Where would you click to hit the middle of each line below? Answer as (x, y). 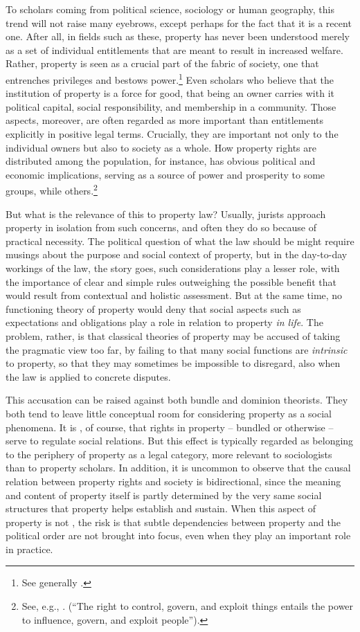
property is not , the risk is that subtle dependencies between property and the (173, 522)
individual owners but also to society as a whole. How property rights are (161, 147)
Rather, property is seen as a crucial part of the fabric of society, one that (162, 63)
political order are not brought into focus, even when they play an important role (178, 535)
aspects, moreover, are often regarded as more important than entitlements (165, 120)
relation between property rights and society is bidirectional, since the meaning (173, 481)
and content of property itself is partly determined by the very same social (164, 495)
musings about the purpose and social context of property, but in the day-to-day (177, 254)
